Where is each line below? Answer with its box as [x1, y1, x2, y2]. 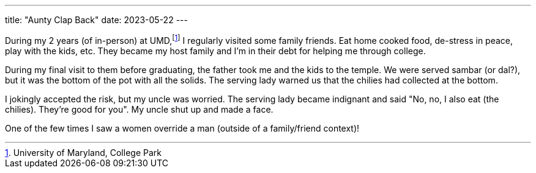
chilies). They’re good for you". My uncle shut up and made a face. [5, 104, 274, 115]
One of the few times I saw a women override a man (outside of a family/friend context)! [5, 122, 360, 133]
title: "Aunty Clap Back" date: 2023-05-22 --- [5, 15, 188, 25]
